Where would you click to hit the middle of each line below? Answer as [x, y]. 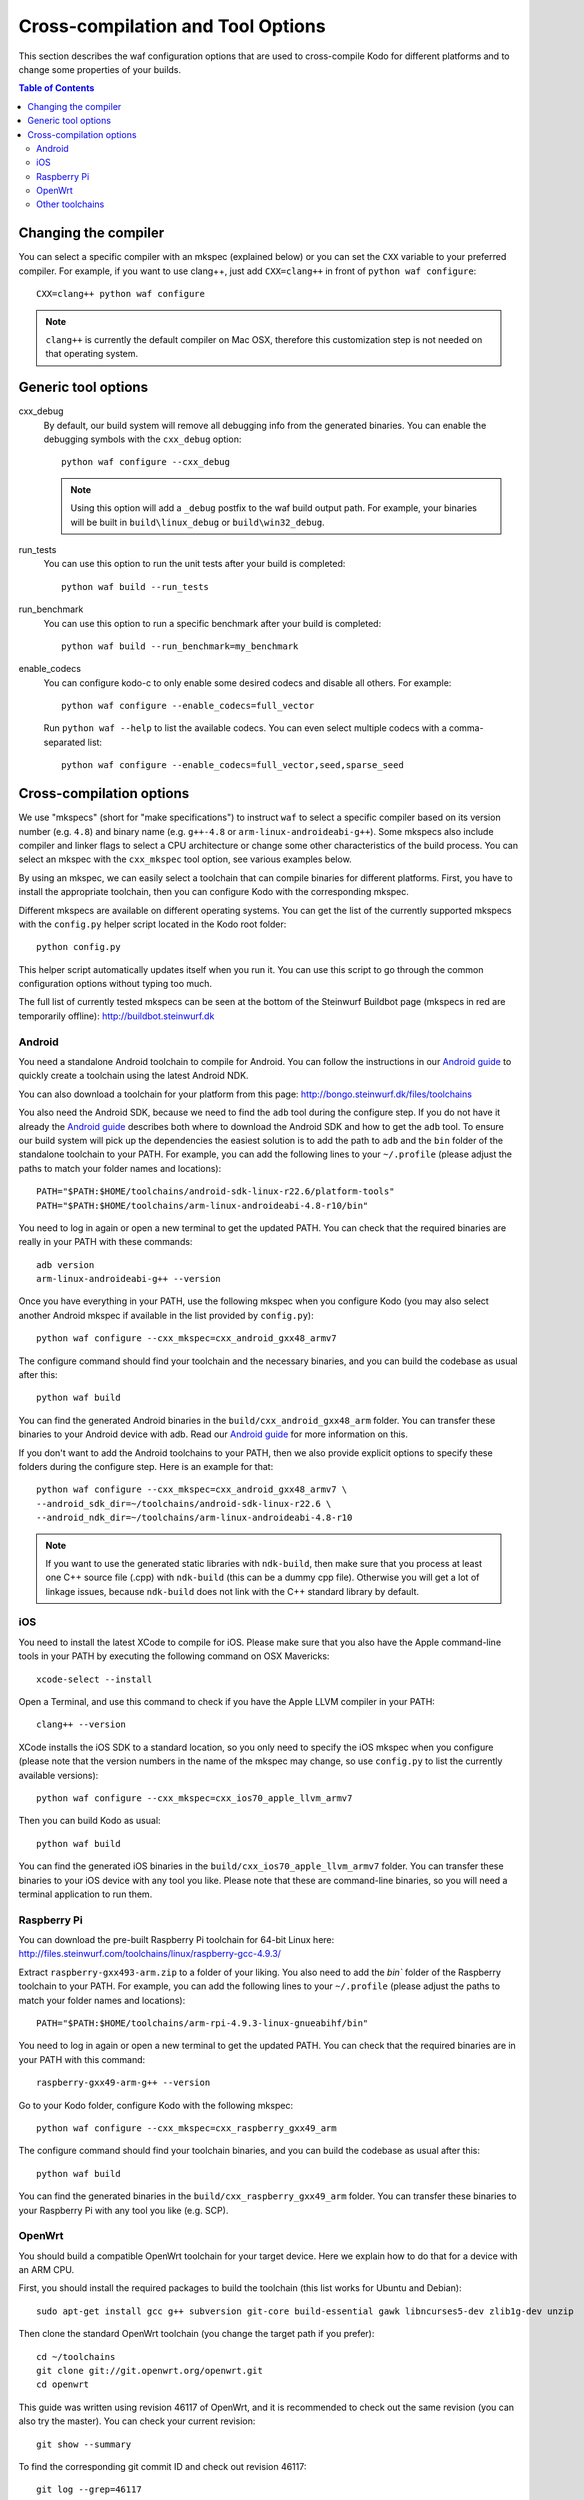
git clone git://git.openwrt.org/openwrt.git [150, 2371]
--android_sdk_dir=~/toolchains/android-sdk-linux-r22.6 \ [184, 1503]
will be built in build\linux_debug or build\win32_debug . [197, 522]
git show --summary [84, 2444]
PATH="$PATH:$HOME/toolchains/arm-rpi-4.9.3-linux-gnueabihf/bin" [202, 2023]
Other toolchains [70, 204]
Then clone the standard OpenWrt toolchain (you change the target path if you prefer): [196, 2334]
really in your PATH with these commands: [105, 1242]
